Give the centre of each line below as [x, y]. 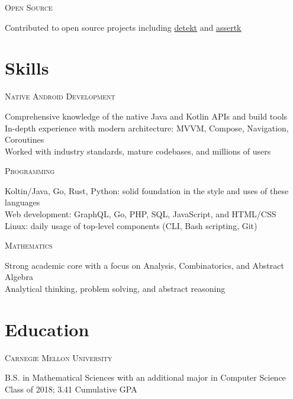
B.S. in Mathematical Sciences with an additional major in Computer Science [145, 377]
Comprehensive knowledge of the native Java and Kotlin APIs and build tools [146, 116]
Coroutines [25, 139]
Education [47, 329]
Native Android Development [60, 96]
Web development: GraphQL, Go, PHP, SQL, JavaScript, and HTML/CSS [141, 214]
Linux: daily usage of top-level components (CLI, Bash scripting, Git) [131, 225]
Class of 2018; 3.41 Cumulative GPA [71, 389]
